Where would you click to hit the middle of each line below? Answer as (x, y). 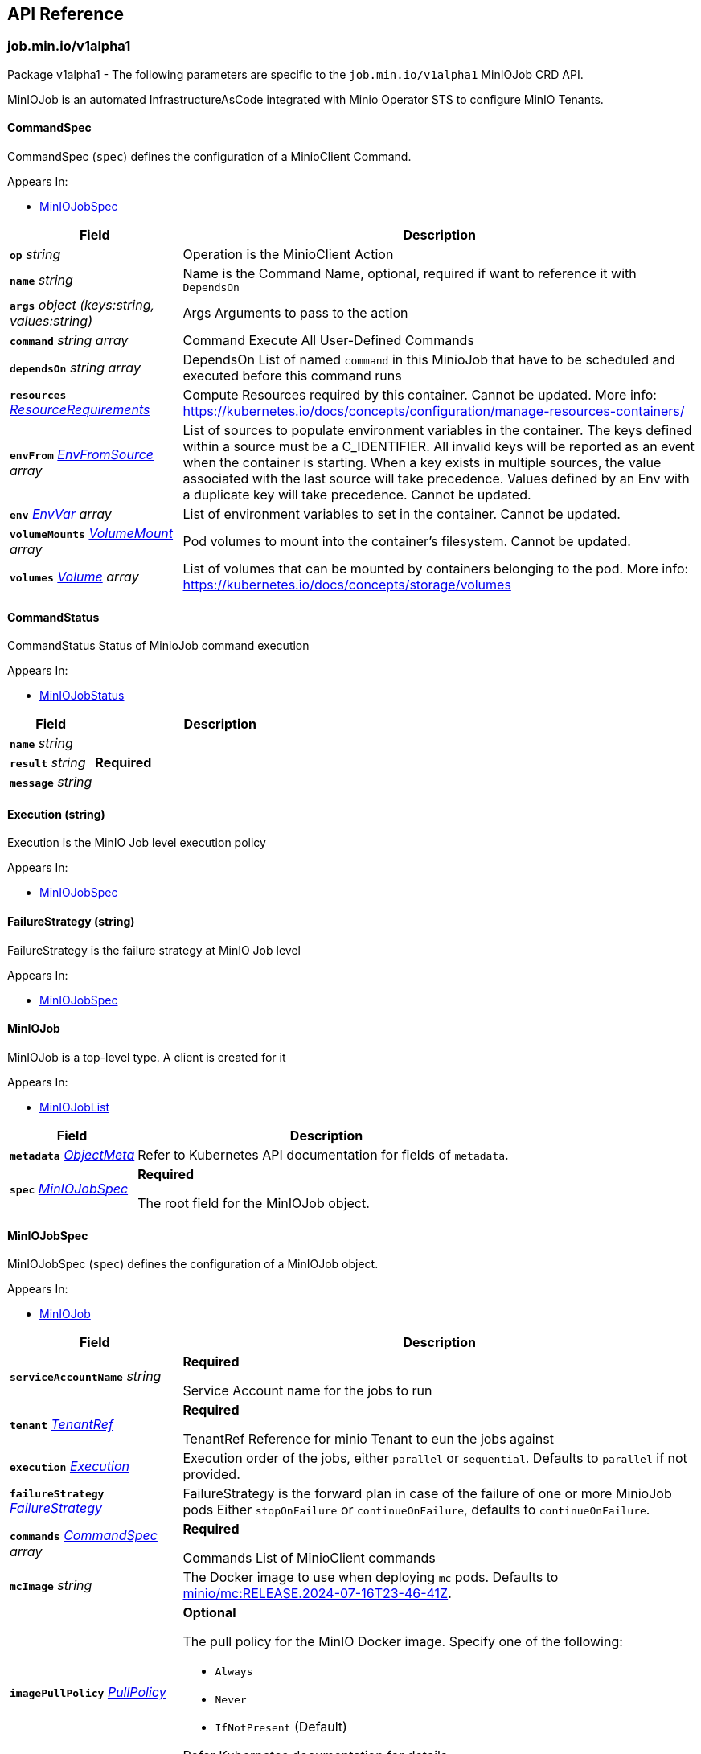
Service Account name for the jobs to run (307, 1391)
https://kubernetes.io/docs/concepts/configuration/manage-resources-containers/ (434, 411)
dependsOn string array (75, 368)
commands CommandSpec (84, 1536)
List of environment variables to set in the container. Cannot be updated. (402, 514)
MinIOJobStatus (82, 696)
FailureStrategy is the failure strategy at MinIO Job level (154, 950)
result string (48, 763)
